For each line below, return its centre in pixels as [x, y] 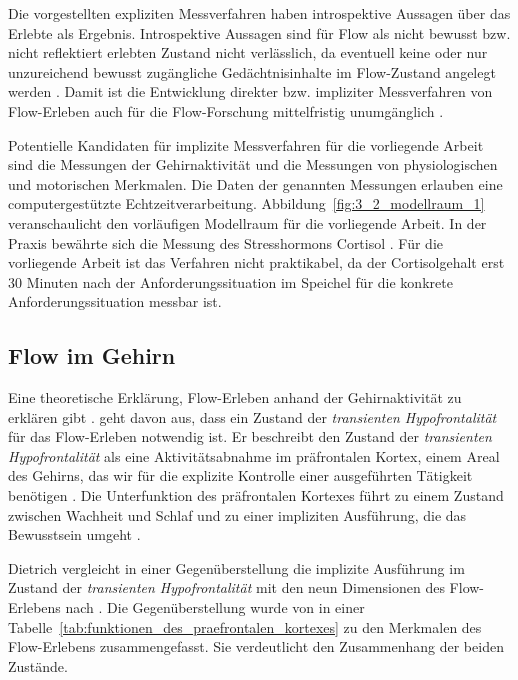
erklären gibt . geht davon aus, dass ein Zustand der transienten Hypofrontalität [252, 416]
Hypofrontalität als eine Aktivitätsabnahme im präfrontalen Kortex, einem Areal [254, 455]
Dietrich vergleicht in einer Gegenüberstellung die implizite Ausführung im [236, 567]
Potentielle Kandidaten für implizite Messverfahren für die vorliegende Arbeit [246, 144]
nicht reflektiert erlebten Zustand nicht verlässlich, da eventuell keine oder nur [248, 52]
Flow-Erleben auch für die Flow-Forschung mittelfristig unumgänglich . [226, 110]
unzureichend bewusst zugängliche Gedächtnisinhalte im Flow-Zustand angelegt [252, 71]
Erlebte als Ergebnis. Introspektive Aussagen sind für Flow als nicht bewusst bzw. [259, 32]
